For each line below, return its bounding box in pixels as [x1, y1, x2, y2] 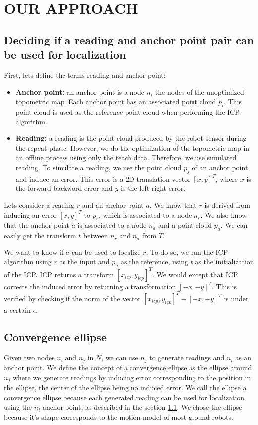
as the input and [59, 256, 110, 267]
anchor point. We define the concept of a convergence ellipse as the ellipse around [4, 362, 252, 372]
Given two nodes [4, 352, 55, 363]
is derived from [204, 199, 250, 210]
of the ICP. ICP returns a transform [4, 269, 114, 279]
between [83, 230, 108, 241]
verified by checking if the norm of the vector [4, 293, 141, 303]
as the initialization [195, 256, 254, 267]
